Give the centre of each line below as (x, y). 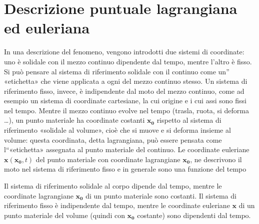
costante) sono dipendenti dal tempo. (194, 215)
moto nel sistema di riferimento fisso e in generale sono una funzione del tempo (125, 169)
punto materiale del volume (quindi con (64, 215)
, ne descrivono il (216, 159)
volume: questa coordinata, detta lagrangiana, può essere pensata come (113, 139)
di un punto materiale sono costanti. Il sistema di (161, 195)
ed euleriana (47, 28)
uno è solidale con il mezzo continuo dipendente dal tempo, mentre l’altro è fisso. (128, 61)
